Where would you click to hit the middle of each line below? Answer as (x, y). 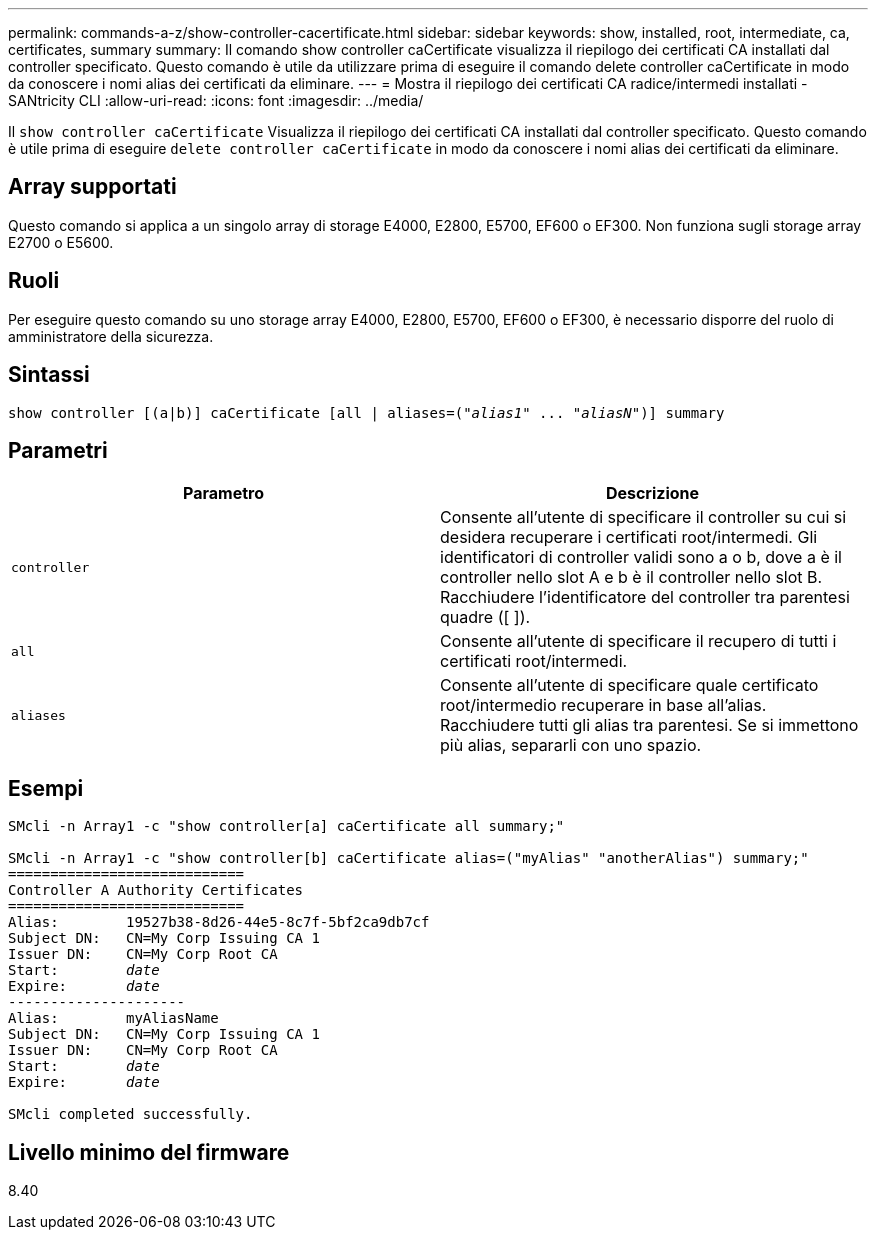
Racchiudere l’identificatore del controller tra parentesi (645, 597)
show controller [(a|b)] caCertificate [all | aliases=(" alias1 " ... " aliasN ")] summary (366, 412)
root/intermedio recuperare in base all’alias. (603, 705)
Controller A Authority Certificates (156, 890)
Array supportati (92, 187)
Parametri (58, 450)
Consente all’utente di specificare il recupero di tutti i (638, 641)
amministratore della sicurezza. (111, 336)
